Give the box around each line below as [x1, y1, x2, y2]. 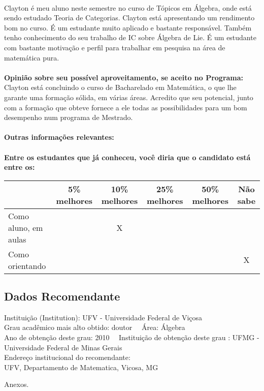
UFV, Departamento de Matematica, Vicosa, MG [4, 362, 158, 372]
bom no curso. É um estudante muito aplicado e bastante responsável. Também [4, 22, 252, 33]
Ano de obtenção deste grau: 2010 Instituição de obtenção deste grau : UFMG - [4, 332, 259, 343]
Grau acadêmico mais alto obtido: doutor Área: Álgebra [4, 322, 185, 333]
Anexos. [4, 379, 29, 389]
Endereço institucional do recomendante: [4, 352, 130, 363]
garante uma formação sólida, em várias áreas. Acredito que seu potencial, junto [4, 92, 253, 102]
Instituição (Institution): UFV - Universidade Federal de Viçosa [4, 312, 203, 322]
